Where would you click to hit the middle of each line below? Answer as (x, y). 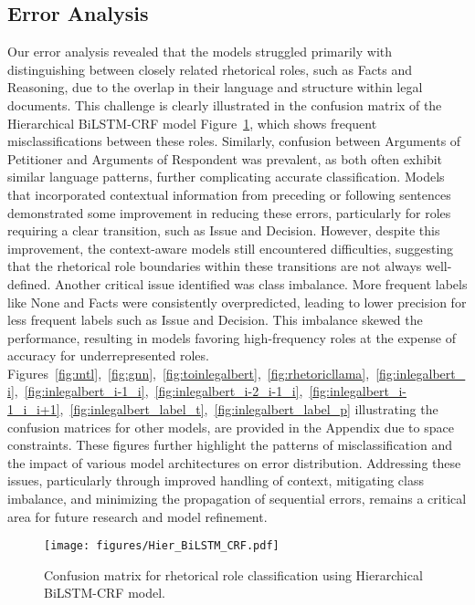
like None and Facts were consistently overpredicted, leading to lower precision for (237, 302)
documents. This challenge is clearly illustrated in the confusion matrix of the (225, 104)
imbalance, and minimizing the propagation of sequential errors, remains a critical (237, 499)
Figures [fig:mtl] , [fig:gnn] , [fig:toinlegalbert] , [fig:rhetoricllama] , (189, 373)
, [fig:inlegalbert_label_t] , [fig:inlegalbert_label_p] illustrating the (249, 409)
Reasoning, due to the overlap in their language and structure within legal (215, 87)
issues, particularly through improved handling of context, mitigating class (216, 480)
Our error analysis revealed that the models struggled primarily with (200, 52)
